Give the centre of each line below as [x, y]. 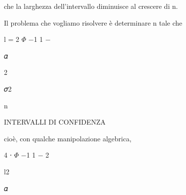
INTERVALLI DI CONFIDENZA [55, 122]
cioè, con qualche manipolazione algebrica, [68, 138]
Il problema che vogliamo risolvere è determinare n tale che [93, 22]
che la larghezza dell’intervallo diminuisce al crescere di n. [91, 6]
